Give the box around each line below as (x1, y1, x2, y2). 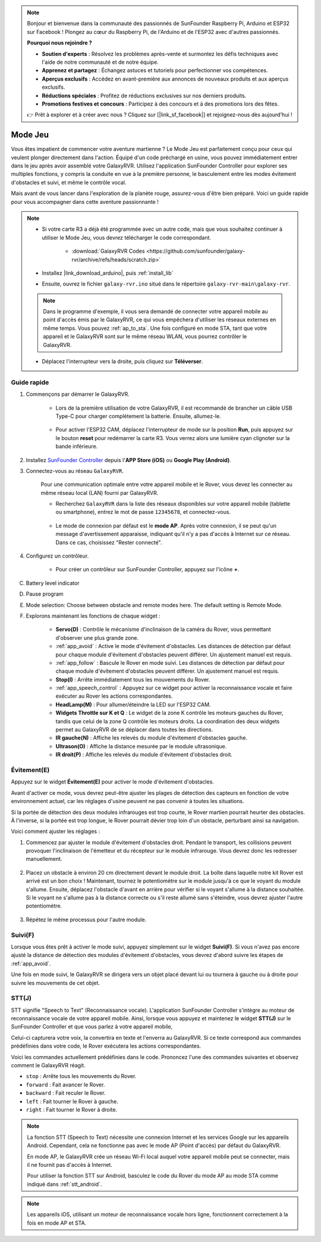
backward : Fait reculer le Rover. (26, 1089, 106, 1097)
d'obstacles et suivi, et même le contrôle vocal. (11, 179, 127, 186)
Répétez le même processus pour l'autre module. (26, 916, 147, 923)
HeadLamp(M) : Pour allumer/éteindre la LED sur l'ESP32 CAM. (55, 701, 211, 708)
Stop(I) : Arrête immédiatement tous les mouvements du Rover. (55, 676, 210, 683)
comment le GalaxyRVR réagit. (11, 1062, 86, 1069)
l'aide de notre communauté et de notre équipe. (42, 58, 159, 66)
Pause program (26, 590, 64, 597)
